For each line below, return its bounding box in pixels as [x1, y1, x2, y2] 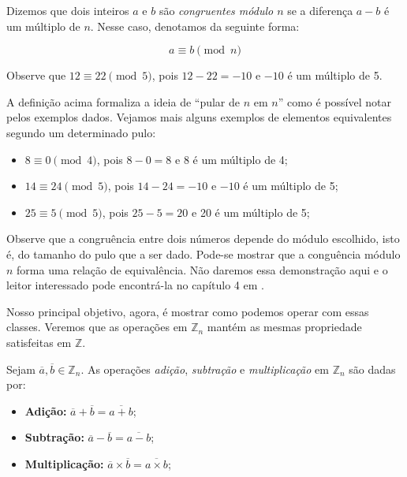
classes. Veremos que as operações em [6, 319, 188, 335]
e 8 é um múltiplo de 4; [175, 151, 288, 167]
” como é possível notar [278, 93, 391, 110]
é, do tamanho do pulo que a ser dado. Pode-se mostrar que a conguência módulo [6, 245, 401, 262]
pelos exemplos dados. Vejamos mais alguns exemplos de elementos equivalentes [6, 109, 392, 125]
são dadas [349, 360, 396, 377]
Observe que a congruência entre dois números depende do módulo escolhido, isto [6, 230, 400, 247]
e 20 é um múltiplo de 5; [192, 203, 310, 220]
